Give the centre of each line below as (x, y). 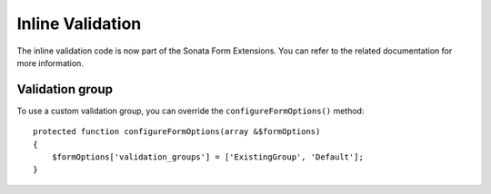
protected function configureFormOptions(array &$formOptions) (177, 132)
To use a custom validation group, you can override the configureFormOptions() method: (190, 111)
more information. (50, 63)
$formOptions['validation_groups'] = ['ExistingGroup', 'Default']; (207, 157)
